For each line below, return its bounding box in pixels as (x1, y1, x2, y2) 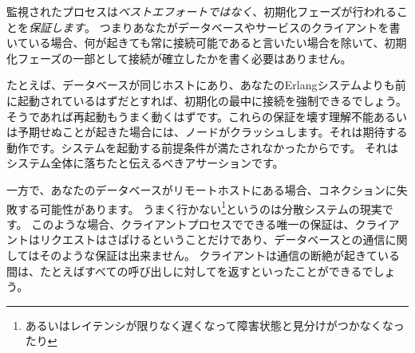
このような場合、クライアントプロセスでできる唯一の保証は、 (31, 215, 355, 232)
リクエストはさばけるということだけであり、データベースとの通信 (39, 231, 385, 248)
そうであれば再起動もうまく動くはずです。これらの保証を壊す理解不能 (6, 108, 374, 124)
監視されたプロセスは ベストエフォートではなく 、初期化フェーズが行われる (6, 3, 397, 19)
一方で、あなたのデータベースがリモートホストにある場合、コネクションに (6, 181, 397, 198)
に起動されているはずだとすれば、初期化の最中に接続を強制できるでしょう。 (6, 92, 407, 108)
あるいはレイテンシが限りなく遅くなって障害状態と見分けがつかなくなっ (25, 316, 405, 333)
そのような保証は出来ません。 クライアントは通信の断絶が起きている (39, 246, 400, 263)
